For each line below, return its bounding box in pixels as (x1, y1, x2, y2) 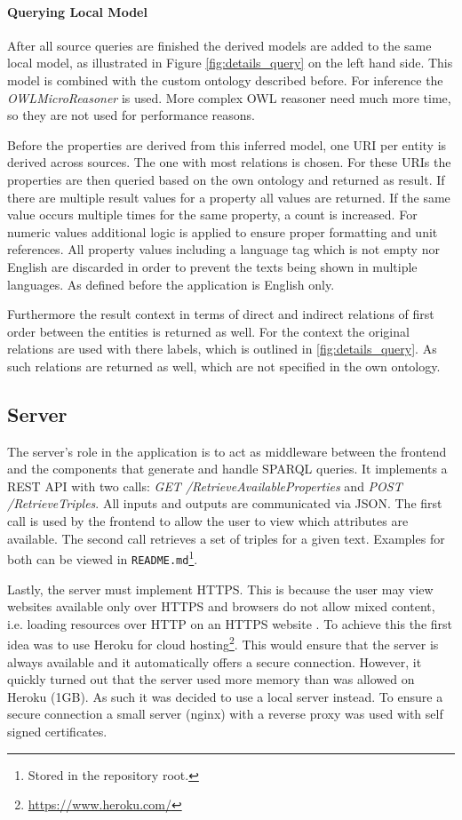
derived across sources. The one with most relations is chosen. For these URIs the (7, 153, 451, 171)
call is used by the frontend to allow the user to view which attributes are (7, 512, 409, 530)
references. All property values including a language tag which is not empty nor (7, 240, 440, 259)
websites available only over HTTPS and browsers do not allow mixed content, (7, 597, 435, 616)
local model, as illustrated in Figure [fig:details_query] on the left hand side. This (7, 53, 453, 72)
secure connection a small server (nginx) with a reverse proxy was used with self (7, 705, 443, 723)
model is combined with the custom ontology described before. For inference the (7, 70, 443, 89)
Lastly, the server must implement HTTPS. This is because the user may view (7, 579, 434, 598)
